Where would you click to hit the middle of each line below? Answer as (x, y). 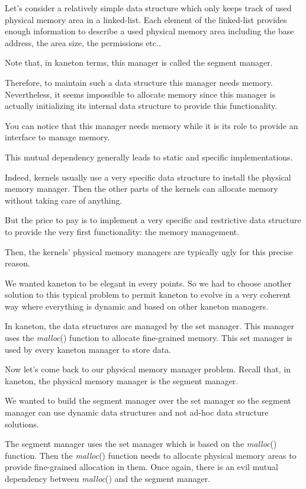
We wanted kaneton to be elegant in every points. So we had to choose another (148, 283)
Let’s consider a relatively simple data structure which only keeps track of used (148, 8)
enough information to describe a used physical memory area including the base (149, 31)
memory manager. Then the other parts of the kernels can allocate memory (141, 189)
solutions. (22, 424)
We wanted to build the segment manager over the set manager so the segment (148, 400)
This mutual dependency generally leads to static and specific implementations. (149, 157)
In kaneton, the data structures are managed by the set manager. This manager (149, 326)
